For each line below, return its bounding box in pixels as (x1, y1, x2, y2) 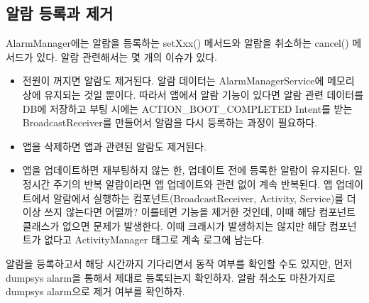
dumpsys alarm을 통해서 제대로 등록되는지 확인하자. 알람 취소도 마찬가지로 (6, 270, 336, 285)
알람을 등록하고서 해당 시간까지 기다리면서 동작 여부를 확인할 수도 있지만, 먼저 (6, 255, 353, 270)
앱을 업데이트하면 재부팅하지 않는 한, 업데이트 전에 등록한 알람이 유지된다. (22, 162, 351, 177)
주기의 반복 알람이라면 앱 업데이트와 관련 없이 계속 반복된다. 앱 (53, 176, 333, 191)
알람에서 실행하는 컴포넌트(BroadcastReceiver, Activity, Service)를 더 (53, 190, 356, 205)
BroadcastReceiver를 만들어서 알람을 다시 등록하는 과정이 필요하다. (22, 115, 318, 130)
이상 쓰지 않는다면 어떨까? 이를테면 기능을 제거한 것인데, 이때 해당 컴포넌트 (22, 204, 356, 219)
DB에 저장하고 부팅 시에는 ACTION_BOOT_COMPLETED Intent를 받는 (22, 101, 353, 116)
